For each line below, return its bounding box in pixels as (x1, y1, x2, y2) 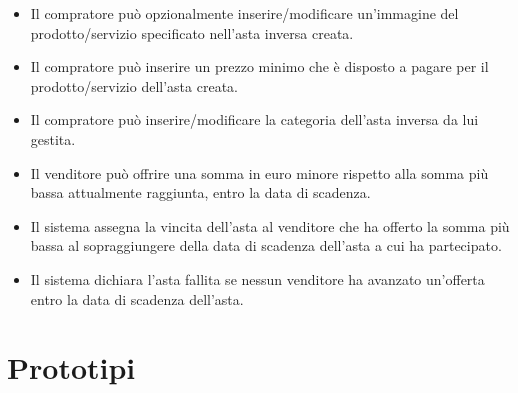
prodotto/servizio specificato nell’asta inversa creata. (30, 22, 354, 43)
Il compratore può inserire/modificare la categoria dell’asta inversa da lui (30, 109, 479, 130)
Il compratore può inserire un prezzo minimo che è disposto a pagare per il (30, 56, 489, 77)
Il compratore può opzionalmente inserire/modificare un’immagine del (30, 3, 459, 23)
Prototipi (7, 347, 136, 388)
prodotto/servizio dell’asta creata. (30, 75, 238, 96)
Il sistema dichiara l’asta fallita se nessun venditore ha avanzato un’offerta (30, 268, 485, 289)
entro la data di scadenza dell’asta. (30, 288, 244, 309)
